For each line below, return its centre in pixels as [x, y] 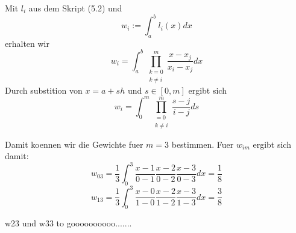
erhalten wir [27, 43]
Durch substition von [44, 90]
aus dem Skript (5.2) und [75, 8]
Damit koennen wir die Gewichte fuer [74, 144]
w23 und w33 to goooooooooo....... [68, 223]
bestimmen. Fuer [203, 144]
